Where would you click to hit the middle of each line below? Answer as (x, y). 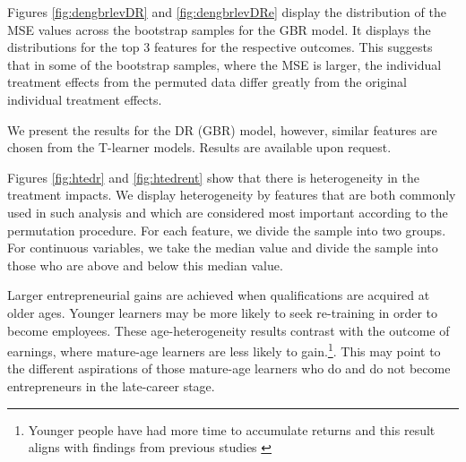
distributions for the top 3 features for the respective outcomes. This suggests (220, 47)
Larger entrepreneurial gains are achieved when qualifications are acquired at (219, 295)
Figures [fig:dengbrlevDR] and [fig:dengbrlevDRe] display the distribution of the (227, 12)
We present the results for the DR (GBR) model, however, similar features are (222, 129)
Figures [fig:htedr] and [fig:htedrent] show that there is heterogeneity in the (213, 177)
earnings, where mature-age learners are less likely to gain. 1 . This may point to (224, 350)
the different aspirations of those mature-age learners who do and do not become (229, 368)
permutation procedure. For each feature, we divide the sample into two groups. (227, 230)
